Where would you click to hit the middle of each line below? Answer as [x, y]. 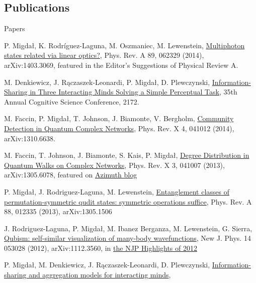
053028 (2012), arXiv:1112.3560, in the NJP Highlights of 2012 [101, 248]
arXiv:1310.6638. [30, 138]
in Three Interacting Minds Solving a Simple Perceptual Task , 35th [134, 92]
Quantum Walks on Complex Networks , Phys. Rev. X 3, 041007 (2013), [114, 165]
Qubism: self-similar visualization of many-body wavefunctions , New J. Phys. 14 [127, 238]
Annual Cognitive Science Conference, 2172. [72, 101]
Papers [15, 28]
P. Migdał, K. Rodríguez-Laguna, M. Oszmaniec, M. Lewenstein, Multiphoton [124, 45]
